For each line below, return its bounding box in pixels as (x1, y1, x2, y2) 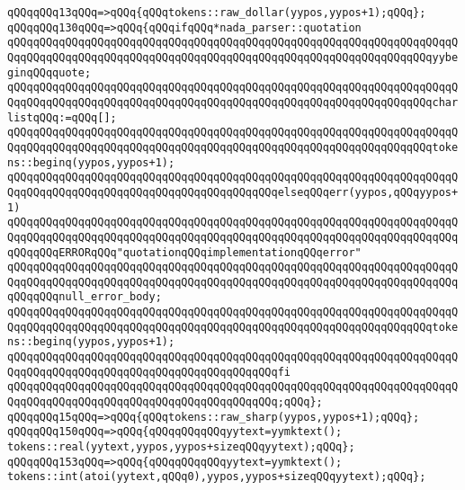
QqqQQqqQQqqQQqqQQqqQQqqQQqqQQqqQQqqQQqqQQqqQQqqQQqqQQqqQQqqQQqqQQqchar (7, 95, 459, 109)
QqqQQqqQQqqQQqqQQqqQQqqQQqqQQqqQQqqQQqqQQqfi (7, 365, 291, 379)
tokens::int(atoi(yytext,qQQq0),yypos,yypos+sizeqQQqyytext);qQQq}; (7, 470, 426, 484)
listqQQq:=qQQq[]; (7, 111, 117, 124)
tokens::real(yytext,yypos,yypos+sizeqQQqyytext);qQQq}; (7, 441, 355, 454)
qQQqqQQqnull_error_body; (7, 290, 162, 304)
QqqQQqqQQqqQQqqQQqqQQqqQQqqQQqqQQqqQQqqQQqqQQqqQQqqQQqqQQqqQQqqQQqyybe (7, 50, 459, 64)
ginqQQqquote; (7, 66, 92, 79)
